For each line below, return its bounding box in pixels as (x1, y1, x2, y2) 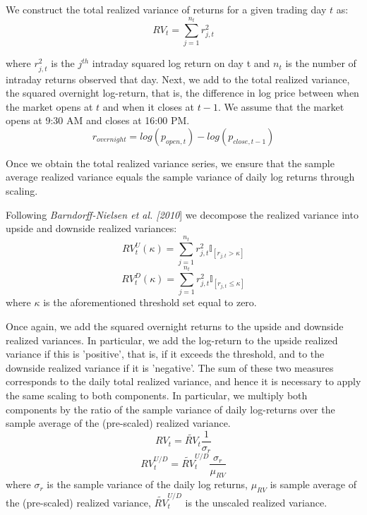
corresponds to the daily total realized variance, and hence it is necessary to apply (6, 374, 361, 389)
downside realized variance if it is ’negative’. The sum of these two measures (6, 360, 334, 375)
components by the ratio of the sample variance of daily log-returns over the (6, 401, 335, 416)
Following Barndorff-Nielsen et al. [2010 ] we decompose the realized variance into (6, 207, 359, 222)
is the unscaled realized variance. (185, 495, 327, 509)
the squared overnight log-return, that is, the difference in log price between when (6, 85, 359, 100)
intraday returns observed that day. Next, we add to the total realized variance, (6, 71, 350, 86)
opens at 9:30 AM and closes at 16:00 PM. (6, 113, 190, 128)
